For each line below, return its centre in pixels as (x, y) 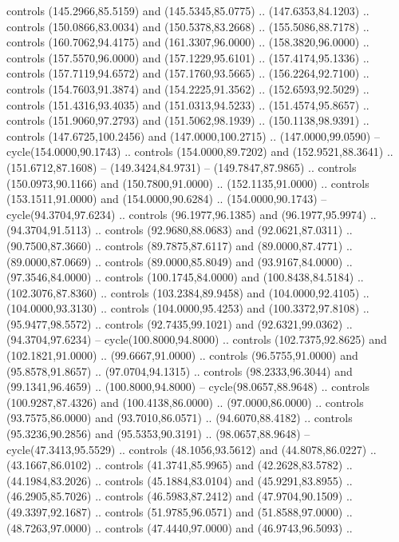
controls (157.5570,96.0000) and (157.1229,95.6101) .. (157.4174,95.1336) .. (188, 57)
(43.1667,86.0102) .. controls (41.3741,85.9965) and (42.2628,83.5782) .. (180, 465)
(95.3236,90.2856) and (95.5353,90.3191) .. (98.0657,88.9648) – (158, 434)
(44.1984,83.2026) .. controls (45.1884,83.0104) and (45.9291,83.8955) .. (180, 480)
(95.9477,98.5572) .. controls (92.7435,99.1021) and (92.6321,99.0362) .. (180, 323)
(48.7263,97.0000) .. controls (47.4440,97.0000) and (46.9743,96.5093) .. (180, 527)
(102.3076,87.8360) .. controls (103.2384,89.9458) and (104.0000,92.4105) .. (188, 292)
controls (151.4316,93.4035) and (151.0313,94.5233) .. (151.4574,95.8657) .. (188, 104)
